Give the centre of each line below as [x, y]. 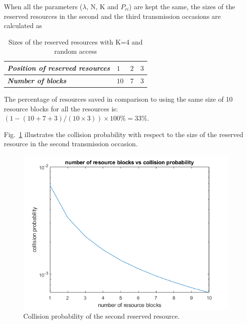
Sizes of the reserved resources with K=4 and [76, 41]
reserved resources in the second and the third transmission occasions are [112, 16]
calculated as [23, 25]
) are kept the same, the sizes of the [182, 6]
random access [75, 51]
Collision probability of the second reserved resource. [101, 316]
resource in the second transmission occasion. [71, 144]
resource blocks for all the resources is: [61, 108]
